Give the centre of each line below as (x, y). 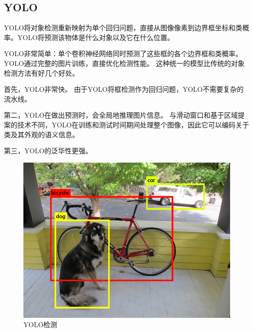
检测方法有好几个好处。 (41, 73)
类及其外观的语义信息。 (41, 134)
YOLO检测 (40, 324)
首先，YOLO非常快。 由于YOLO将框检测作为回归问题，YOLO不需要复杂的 (124, 89)
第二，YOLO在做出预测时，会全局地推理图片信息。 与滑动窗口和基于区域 (121, 115)
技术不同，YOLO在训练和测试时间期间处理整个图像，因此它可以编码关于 (133, 124)
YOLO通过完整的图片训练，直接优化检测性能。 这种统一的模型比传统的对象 (124, 63)
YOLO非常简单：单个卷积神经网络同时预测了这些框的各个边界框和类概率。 (123, 53)
